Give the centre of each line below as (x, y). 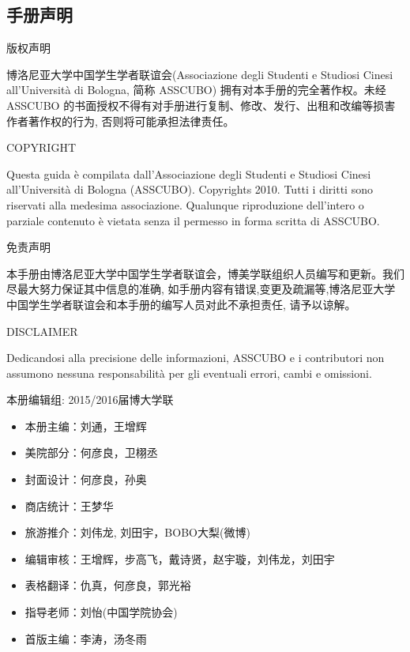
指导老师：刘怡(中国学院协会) (101, 612)
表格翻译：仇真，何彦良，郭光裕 (108, 585)
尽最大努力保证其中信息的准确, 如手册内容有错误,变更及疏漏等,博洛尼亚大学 (201, 289)
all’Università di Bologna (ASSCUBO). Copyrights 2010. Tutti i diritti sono (190, 189)
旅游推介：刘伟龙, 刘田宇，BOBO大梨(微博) (137, 532)
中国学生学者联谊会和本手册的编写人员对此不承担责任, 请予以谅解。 (181, 304)
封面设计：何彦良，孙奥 (86, 479)
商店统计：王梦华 (69, 505)
